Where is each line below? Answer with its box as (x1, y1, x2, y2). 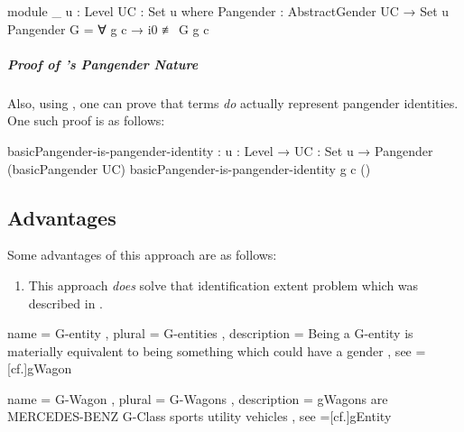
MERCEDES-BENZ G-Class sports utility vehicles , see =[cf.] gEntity (7, 407, 392, 426)
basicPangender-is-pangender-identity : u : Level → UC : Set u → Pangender (7, 141, 433, 160)
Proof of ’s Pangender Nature (7, 54, 199, 73)
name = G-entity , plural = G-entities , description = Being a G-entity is (7, 324, 413, 343)
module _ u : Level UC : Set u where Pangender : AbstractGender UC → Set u (7, 2, 450, 20)
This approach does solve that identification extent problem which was (28, 275, 419, 294)
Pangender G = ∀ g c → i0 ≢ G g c (7, 19, 209, 38)
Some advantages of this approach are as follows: (7, 245, 277, 264)
